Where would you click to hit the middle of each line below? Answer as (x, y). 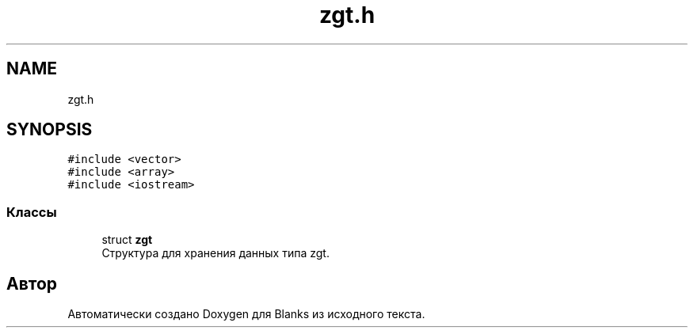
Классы (32, 212)
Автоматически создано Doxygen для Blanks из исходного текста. (246, 314)
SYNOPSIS (50, 130)
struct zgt (127, 240)
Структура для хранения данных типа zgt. (215, 253)
